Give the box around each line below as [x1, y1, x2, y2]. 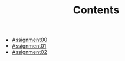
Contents [73, 3, 120, 17]
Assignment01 [11, 42, 47, 49]
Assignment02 [11, 49, 48, 56]
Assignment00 [11, 36, 48, 44]
